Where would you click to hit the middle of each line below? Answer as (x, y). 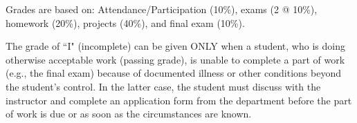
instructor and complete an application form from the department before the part (179, 100)
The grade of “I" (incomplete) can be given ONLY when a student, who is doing (175, 46)
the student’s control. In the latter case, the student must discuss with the (163, 86)
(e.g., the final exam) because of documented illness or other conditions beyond (173, 73)
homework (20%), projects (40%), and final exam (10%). (125, 22)
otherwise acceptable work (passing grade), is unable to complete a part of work (175, 59)
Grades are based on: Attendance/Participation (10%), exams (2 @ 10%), (162, 9)
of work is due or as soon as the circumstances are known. (129, 114)
